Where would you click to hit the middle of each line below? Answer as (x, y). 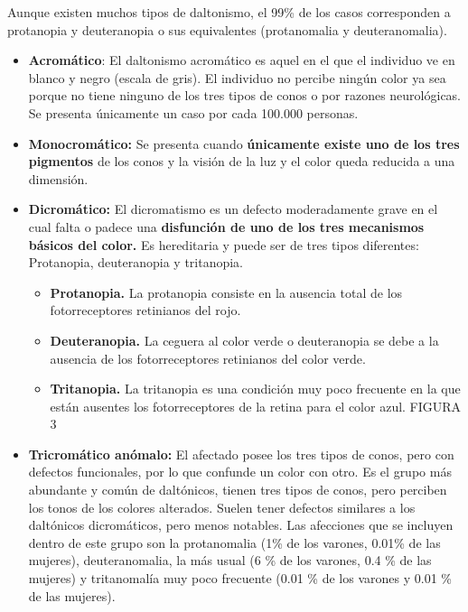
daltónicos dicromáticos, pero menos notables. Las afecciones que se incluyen (241, 525)
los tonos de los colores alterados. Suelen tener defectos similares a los (222, 507)
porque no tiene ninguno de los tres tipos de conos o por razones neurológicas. (245, 95)
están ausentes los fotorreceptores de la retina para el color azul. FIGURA (256, 406)
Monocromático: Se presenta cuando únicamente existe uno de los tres (244, 143)
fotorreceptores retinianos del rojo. (145, 310)
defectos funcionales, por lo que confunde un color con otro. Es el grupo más (240, 472)
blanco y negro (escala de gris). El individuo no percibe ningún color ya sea (237, 77)
